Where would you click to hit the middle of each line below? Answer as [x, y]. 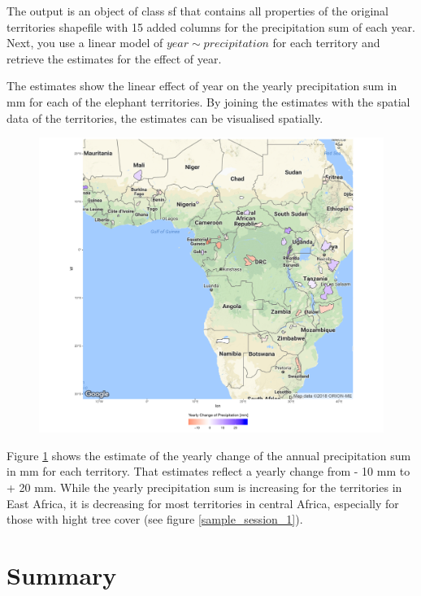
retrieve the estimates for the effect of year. [114, 58]
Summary [62, 575]
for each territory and [326, 43]
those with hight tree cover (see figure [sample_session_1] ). [155, 519]
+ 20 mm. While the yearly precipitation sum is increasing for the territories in [204, 487]
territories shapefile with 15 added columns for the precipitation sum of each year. [211, 26]
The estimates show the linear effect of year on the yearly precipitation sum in [202, 86]
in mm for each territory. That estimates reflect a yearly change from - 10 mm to [208, 471]
